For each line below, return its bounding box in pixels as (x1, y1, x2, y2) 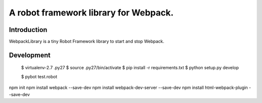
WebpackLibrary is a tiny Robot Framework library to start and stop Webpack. (9, 39, 164, 44)
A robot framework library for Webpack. (9, 7, 174, 18)
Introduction (9, 26, 48, 34)
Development (9, 51, 51, 59)
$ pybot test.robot (21, 74, 58, 79)
